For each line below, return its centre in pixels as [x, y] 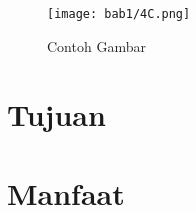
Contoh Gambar [96, 45]
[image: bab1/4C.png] [119, 14]
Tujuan [56, 114]
